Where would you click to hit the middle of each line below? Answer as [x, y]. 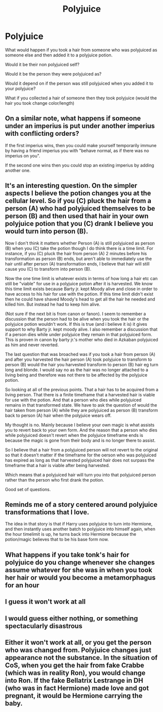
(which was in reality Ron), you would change [75, 673]
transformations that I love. [47, 512]
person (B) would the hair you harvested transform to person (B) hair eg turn [82, 364]
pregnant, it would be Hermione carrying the [74, 696]
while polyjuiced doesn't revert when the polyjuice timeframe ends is [74, 435]
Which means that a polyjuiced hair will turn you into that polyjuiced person [81, 475]
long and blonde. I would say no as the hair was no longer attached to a [77, 370]
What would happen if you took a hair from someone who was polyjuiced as [81, 50]
